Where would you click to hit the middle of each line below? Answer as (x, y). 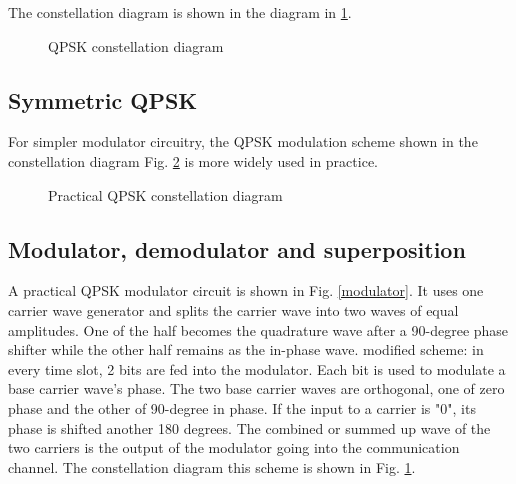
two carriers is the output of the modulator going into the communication (234, 447)
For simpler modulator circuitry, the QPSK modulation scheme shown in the (243, 141)
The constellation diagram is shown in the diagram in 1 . (180, 12)
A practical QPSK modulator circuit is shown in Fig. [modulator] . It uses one (246, 290)
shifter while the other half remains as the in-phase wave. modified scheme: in (246, 349)
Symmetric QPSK (103, 99)
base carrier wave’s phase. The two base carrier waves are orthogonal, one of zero (256, 388)
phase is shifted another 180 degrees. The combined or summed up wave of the (249, 427)
